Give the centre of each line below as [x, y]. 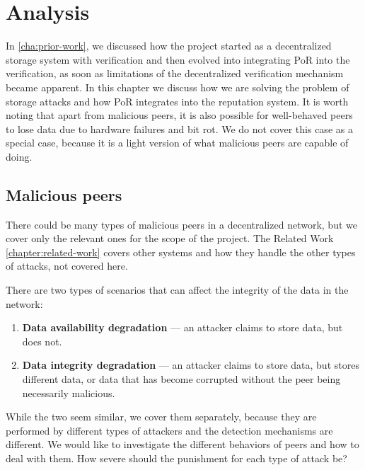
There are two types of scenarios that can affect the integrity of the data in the [177, 290]
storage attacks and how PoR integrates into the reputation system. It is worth [177, 101]
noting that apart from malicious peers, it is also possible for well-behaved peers [179, 115]
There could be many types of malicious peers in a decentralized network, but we [181, 224]
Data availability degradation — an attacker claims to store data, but [182, 327]
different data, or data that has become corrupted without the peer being [181, 379]
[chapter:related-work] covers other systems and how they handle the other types [181, 252]
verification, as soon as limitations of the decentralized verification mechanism [175, 73]
